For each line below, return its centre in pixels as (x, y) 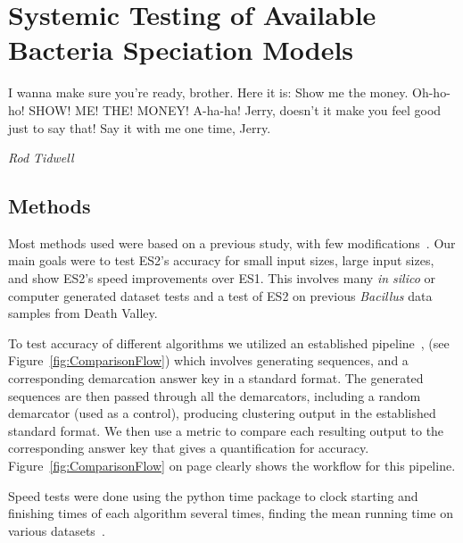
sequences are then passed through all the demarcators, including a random (215, 395)
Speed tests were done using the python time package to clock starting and (213, 495)
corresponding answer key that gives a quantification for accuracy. (189, 448)
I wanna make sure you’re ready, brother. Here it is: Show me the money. (208, 92)
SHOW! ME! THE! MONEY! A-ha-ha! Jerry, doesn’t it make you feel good (235, 109)
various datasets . (57, 530)
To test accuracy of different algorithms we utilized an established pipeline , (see (229, 343)
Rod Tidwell (41, 158)
